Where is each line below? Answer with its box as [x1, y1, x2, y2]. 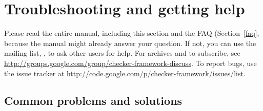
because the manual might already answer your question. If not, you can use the [4, 37, 256, 48]
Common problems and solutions [4, 93, 183, 108]
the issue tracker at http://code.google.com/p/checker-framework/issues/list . [4, 68, 246, 78]
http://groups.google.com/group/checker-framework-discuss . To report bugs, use [4, 57, 257, 68]
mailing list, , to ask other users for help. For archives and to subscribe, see [4, 48, 240, 58]
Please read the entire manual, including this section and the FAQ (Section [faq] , [4, 28, 259, 38]
